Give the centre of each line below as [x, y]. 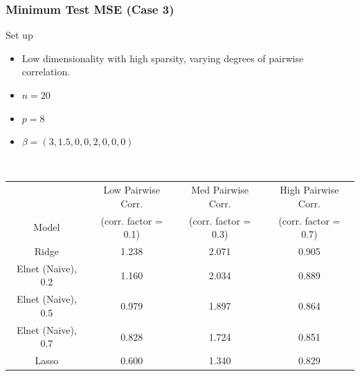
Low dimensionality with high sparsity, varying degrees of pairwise [163, 58]
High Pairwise [309, 190]
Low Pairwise [132, 190]
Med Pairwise [220, 190]
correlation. [46, 72]
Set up [19, 35]
